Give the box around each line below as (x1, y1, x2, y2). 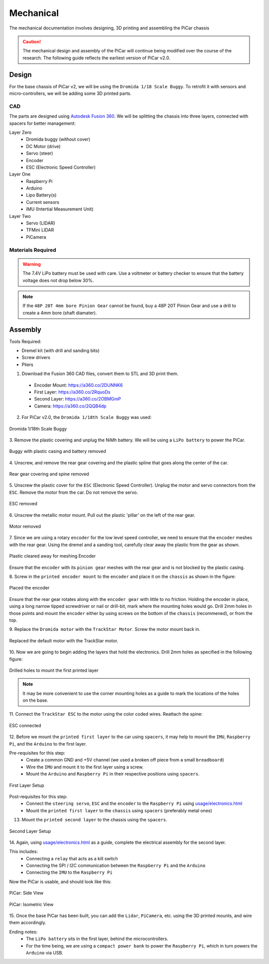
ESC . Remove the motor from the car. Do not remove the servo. (9, 489, 138, 495)
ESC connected (9, 722, 41, 728)
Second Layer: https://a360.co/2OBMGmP (34, 396, 122, 402)
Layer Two (9, 213, 31, 219)
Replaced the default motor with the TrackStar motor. (9, 637, 119, 643)
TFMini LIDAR (26, 227, 54, 233)
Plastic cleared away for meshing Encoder (9, 553, 96, 559)
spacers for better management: (9, 120, 76, 126)
